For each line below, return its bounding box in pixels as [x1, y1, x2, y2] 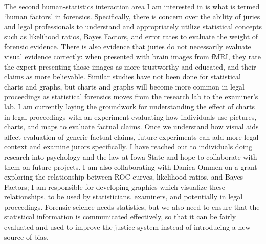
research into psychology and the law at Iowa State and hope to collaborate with [4, 151, 257, 162]
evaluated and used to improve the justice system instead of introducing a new [4, 221, 251, 232]
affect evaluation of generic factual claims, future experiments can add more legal [4, 131, 259, 142]
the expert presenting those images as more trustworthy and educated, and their [4, 61, 256, 72]
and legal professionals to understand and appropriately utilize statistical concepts [4, 21, 262, 32]
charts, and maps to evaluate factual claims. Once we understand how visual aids [4, 121, 259, 132]
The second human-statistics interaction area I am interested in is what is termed [4, 1, 260, 11]
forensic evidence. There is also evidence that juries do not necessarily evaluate [4, 41, 251, 52]
